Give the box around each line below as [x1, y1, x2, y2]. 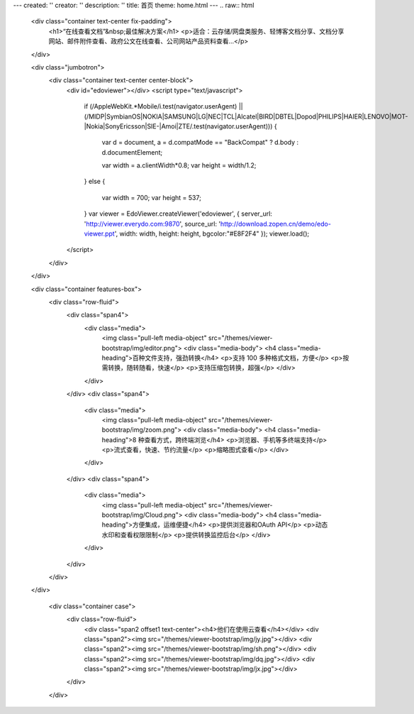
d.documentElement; [101, 148, 163, 156]
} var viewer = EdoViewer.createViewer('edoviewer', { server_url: [84, 209, 273, 218]
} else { [84, 177, 106, 186]
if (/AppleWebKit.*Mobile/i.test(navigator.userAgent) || [84, 102, 244, 111]
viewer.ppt [84, 229, 115, 238]
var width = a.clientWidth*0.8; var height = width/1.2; [101, 161, 257, 170]
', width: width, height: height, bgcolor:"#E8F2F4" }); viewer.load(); [114, 229, 310, 238]
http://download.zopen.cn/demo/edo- [220, 219, 331, 228]
